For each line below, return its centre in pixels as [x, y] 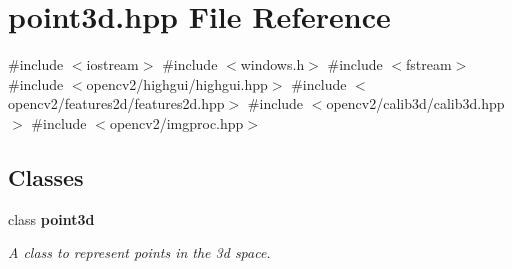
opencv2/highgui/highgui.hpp [177, 83]
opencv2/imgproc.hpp [176, 122]
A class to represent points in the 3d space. [139, 252]
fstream [429, 64]
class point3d [51, 218]
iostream [112, 64]
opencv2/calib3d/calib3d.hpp [415, 103]
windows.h [272, 64]
